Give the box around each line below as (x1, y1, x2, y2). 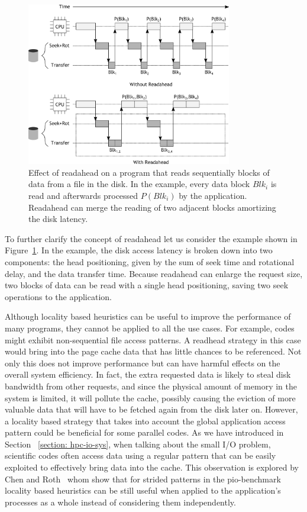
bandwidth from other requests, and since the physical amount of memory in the (5, 379, 297, 392)
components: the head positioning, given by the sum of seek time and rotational (5, 255, 295, 268)
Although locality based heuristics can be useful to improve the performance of (5, 310, 291, 323)
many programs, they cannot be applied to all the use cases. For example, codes (5, 321, 295, 334)
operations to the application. (5, 290, 112, 302)
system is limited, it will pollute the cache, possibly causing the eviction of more (5, 391, 296, 404)
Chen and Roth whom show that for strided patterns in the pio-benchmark (5, 472, 281, 485)
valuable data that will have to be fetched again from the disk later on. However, (5, 403, 298, 416)
